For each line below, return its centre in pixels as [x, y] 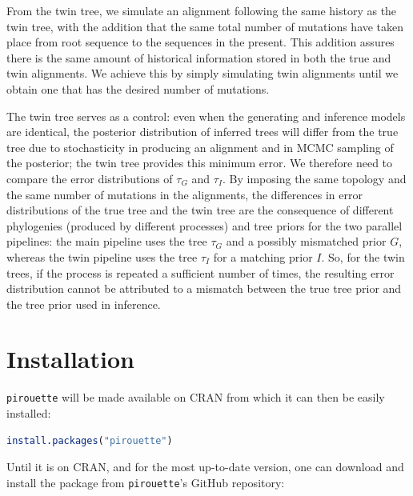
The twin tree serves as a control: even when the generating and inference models [206, 116]
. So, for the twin [363, 256]
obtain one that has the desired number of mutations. [138, 88]
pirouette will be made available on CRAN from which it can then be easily [196, 397]
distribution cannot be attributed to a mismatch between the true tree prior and [204, 288]
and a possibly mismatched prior [306, 241]
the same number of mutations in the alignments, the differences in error [184, 194]
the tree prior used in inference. [84, 304]
